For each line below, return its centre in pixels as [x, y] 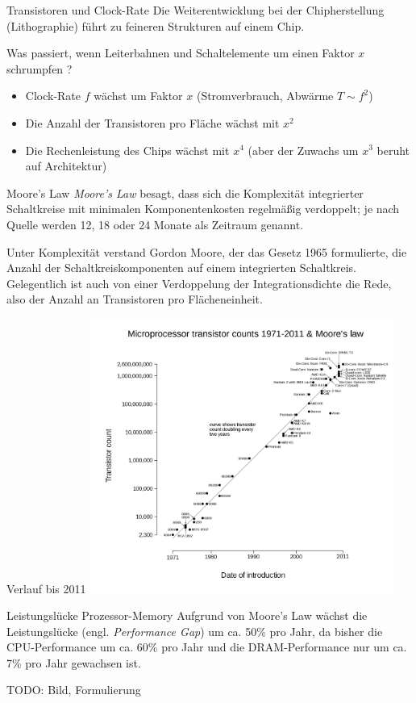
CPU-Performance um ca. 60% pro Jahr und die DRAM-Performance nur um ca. [207, 647]
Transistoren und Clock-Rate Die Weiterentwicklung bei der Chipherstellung [196, 10]
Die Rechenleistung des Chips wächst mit [127, 150]
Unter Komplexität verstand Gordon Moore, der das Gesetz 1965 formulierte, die [207, 251]
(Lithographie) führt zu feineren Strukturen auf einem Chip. [156, 25]
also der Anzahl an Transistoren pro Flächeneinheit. [135, 299]
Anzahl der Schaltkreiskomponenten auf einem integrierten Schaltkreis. [181, 268]
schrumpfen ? [40, 68]
